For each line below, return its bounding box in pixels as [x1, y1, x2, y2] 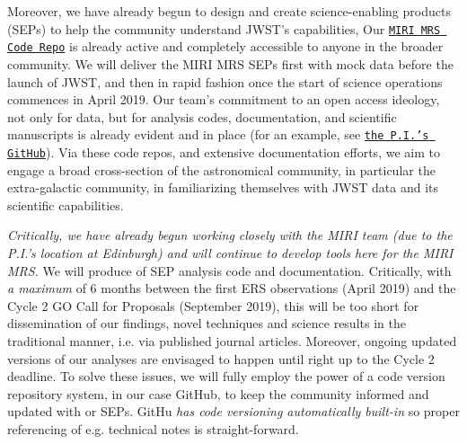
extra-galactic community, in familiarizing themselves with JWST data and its [7, 178, 439, 197]
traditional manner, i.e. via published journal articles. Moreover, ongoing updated [7, 331, 457, 350]
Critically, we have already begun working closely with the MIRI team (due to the [7, 226, 453, 244]
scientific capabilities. [7, 195, 124, 214]
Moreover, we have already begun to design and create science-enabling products [7, 2, 451, 20]
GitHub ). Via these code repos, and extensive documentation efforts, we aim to [7, 142, 440, 161]
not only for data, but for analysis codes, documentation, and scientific [7, 107, 397, 126]
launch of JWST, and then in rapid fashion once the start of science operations [7, 72, 443, 91]
